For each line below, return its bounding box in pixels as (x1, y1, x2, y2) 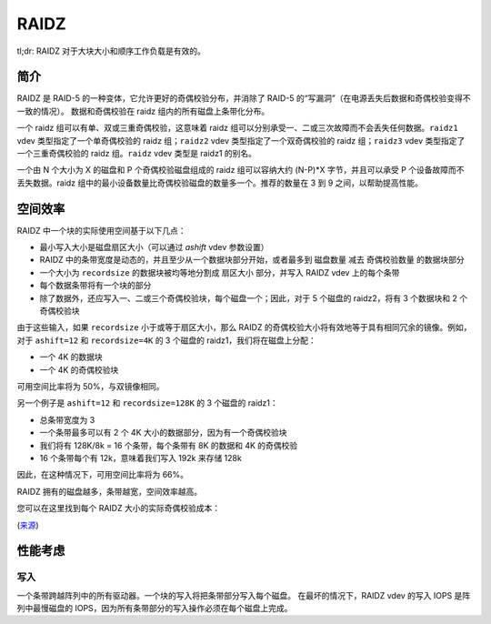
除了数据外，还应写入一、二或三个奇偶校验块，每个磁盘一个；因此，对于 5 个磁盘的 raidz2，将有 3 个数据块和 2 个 (39, 292, 468, 304)
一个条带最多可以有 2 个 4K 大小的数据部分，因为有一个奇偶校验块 (39, 428, 287, 438)
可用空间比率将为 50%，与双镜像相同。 (16, 381, 165, 391)
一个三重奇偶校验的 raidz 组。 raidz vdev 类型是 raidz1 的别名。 (16, 148, 257, 159)
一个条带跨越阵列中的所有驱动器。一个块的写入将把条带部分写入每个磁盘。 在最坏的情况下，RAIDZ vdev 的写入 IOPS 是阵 (16, 589, 471, 600)
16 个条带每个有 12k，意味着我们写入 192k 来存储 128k (39, 452, 243, 463)
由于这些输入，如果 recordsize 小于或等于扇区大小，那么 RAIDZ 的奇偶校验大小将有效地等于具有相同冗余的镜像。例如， (16, 322, 472, 333)
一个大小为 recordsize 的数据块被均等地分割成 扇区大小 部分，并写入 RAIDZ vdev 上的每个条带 (39, 267, 400, 277)
